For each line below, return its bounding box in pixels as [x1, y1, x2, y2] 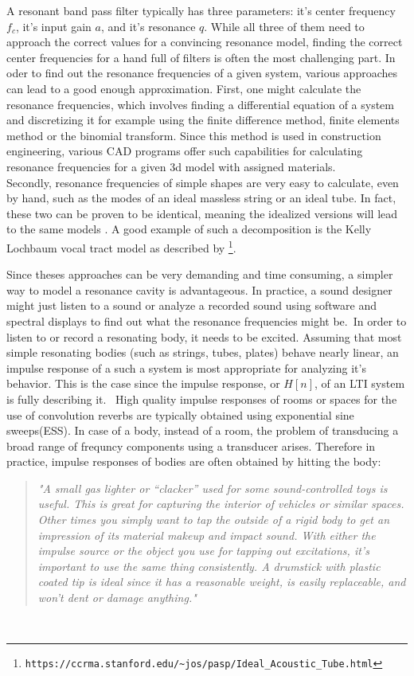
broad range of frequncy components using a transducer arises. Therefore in [6, 437, 376, 454]
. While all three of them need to [204, 18, 365, 34]
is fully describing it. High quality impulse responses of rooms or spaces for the [6, 390, 397, 407]
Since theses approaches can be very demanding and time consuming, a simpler [6, 266, 393, 283]
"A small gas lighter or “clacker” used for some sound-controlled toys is [37, 479, 388, 496]
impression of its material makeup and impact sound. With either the [37, 526, 376, 543]
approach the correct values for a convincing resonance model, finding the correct [6, 33, 403, 50]
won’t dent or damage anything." [37, 589, 197, 606]
